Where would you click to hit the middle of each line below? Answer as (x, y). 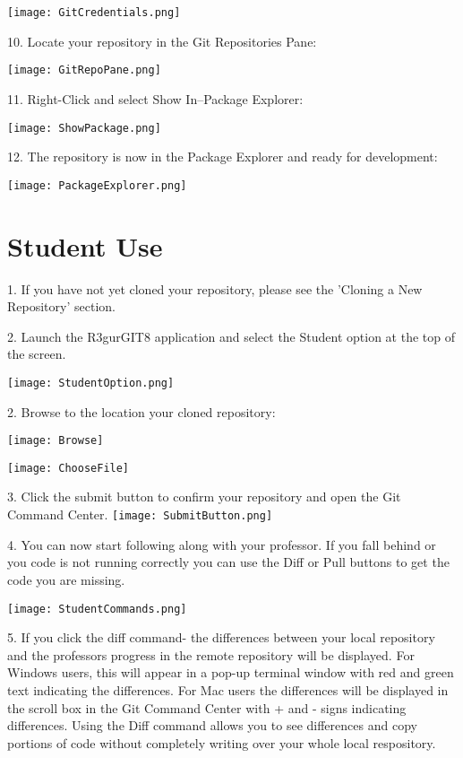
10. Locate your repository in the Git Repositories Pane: (162, 41)
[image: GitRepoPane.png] (84, 70)
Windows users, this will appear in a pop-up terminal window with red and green (231, 672)
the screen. (37, 354)
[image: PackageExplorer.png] (97, 185)
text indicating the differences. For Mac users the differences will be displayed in (228, 689)
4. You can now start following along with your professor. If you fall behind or (222, 544)
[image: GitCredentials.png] (94, 13)
